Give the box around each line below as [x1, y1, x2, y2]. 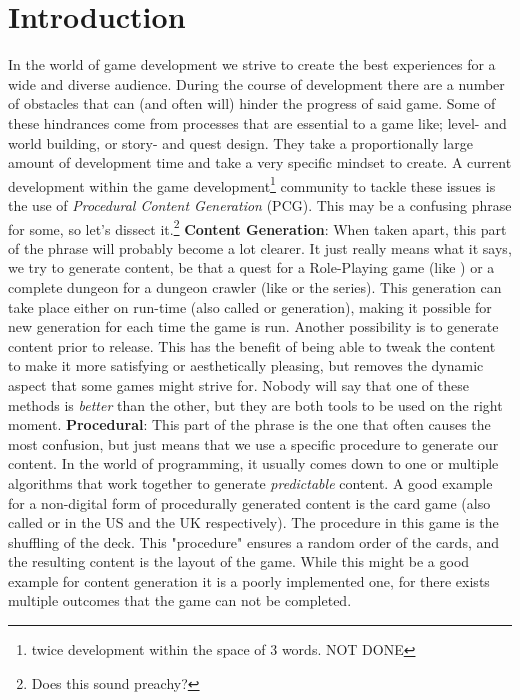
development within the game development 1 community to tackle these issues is [8, 172, 496, 196]
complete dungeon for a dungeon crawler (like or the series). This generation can [8, 276, 502, 297]
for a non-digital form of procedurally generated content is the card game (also [8, 492, 491, 513]
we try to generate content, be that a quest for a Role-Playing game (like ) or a [8, 257, 495, 278]
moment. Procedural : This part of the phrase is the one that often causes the [8, 414, 491, 435]
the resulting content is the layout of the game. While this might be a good [8, 551, 470, 572]
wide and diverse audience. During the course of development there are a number [8, 73, 505, 94]
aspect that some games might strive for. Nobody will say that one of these [8, 374, 469, 395]
